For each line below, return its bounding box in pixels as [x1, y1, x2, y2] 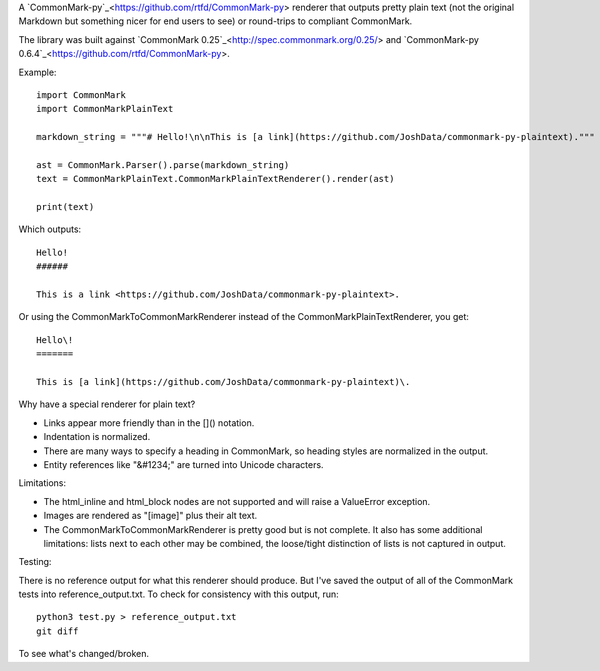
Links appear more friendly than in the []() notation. [43, 416, 255, 429]
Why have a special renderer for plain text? [18, 398, 196, 410]
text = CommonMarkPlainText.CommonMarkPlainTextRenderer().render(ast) [36, 173, 395, 185]
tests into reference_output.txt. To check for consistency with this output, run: [18, 588, 339, 600]
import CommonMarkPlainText [36, 103, 174, 115]
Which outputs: [18, 223, 82, 235]
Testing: [18, 556, 52, 568]
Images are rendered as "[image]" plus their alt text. [43, 510, 258, 522]
